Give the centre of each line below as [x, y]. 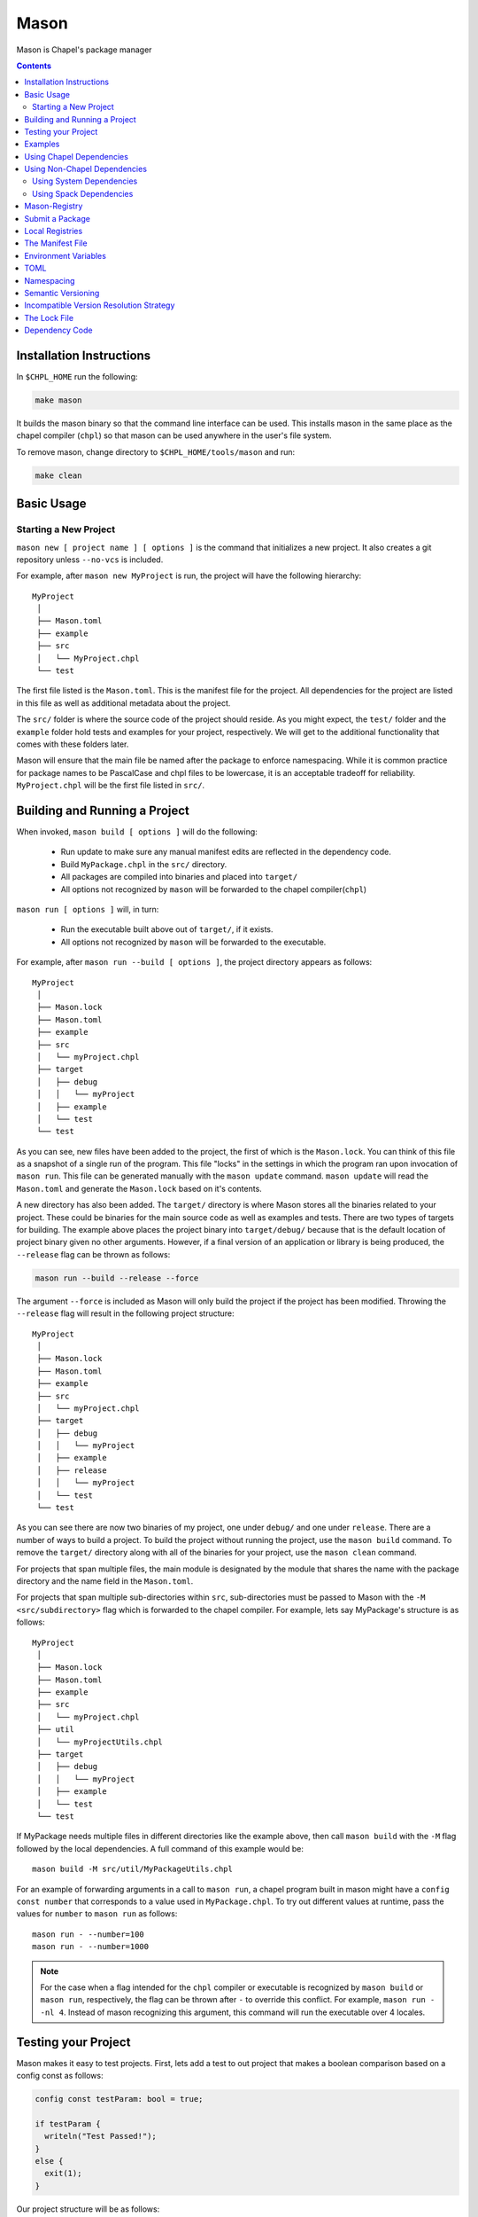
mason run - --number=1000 [91, 1947]
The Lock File [49, 317]
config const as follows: [60, 2075]
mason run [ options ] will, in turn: [88, 910]
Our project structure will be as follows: [88, 2209]
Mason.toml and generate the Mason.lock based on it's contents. [139, 1188]
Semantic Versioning [62, 293]
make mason [58, 400]
